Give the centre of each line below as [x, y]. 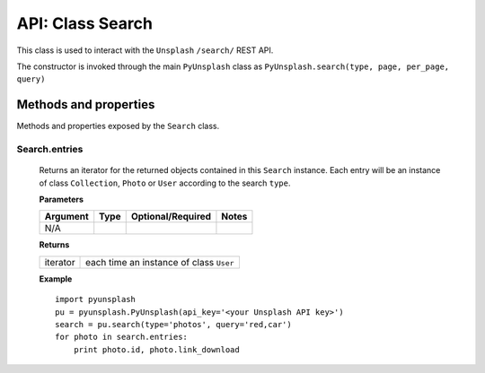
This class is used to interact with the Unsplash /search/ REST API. [145, 50]
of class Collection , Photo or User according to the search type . [165, 183]
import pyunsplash [96, 299]
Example [56, 279]
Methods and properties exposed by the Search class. [118, 126]
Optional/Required [171, 217]
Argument [66, 217]
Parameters [62, 199]
